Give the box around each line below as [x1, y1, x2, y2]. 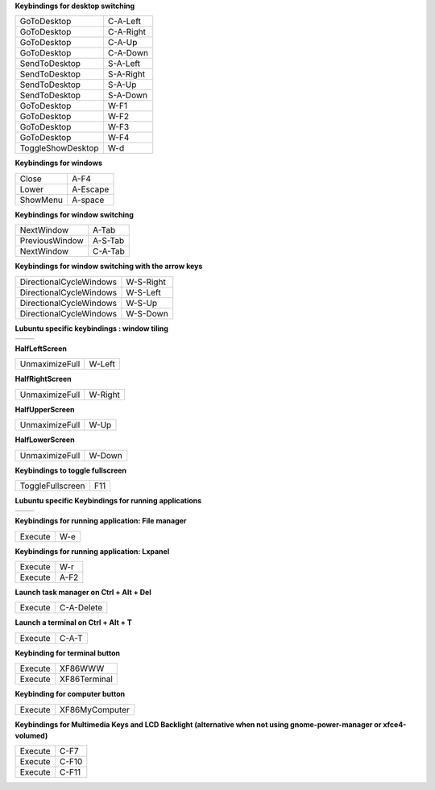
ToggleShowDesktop [19, 143, 99, 154]
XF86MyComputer [59, 704, 130, 715]
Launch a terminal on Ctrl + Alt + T [14, 618, 132, 627]
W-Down [89, 449, 122, 461]
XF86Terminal [59, 673, 113, 685]
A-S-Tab [93, 235, 125, 246]
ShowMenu [19, 194, 64, 205]
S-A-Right [107, 68, 146, 80]
